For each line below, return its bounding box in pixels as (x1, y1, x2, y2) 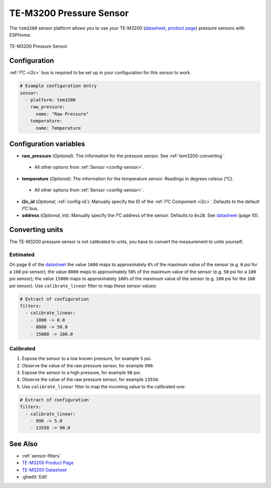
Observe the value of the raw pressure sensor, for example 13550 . (22, 376, 160, 383)
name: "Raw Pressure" (36, 111, 89, 117)
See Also (9, 439, 38, 448)
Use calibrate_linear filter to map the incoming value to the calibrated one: (22, 383, 186, 389)
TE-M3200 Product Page (22, 460, 74, 466)
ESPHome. (9, 32, 32, 38)
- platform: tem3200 (25, 97, 76, 103)
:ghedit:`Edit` (22, 474, 49, 480)
